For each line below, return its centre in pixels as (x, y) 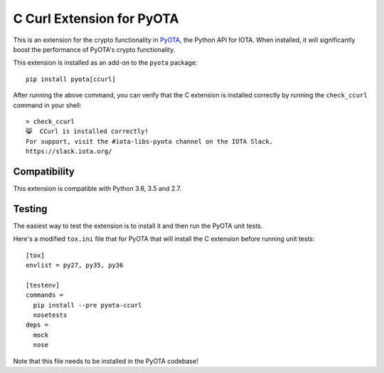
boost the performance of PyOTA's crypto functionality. (94, 49)
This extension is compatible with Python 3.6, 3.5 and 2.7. (97, 188)
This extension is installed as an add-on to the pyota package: (105, 63)
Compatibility (44, 171)
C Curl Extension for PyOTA (96, 19)
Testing (30, 209)
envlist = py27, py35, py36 (75, 266)
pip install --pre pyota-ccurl (87, 305)
